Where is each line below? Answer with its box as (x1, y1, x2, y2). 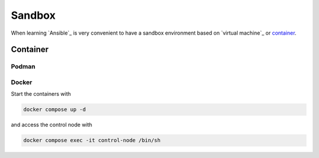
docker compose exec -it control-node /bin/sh (23, 137, 161, 144)
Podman (11, 62, 35, 70)
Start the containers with (11, 90, 71, 98)
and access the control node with (11, 121, 93, 129)
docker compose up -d (23, 106, 86, 113)
